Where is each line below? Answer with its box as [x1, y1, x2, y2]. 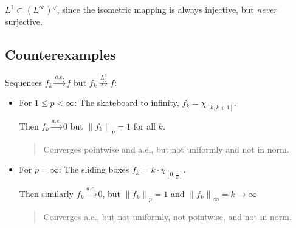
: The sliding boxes [58, 163, 129, 176]
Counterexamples [5, 44, 116, 63]
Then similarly [19, 187, 74, 200]
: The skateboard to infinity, [74, 96, 179, 109]
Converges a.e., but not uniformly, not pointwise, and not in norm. [43, 210, 292, 223]
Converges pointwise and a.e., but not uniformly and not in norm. [43, 142, 289, 155]
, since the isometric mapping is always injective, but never [57, 3, 277, 15]
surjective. [5, 15, 43, 27]
